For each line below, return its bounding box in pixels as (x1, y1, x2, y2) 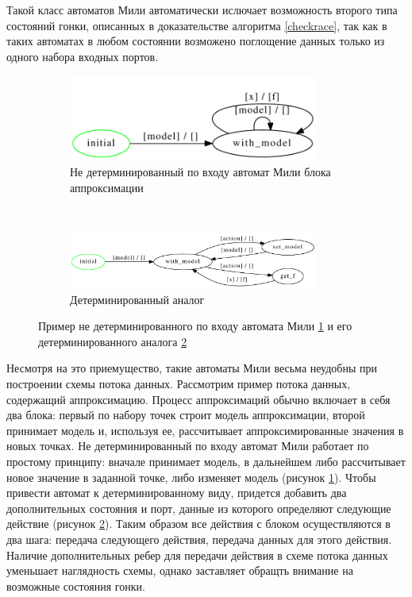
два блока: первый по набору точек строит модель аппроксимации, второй (6, 406, 365, 423)
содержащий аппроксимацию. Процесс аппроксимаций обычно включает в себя (6, 391, 391, 407)
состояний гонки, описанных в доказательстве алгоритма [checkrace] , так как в (6, 17, 387, 33)
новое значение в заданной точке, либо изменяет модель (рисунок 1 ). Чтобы (6, 468, 376, 485)
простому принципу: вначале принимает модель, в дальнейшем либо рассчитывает (6, 453, 406, 469)
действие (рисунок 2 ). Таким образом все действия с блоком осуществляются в (6, 515, 391, 532)
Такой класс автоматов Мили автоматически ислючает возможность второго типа (6, 2, 398, 17)
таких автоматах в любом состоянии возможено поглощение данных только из (6, 33, 385, 49)
